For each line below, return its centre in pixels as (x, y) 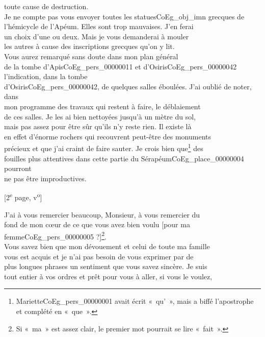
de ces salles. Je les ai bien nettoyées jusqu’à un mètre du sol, (100, 116)
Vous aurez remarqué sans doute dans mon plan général (91, 56)
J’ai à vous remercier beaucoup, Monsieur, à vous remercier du (102, 214)
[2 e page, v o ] (23, 196)
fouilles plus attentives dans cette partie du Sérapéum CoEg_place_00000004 (124, 158)
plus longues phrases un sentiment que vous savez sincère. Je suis (106, 266)
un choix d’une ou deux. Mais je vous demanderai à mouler (97, 36)
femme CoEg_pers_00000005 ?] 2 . (56, 235)
